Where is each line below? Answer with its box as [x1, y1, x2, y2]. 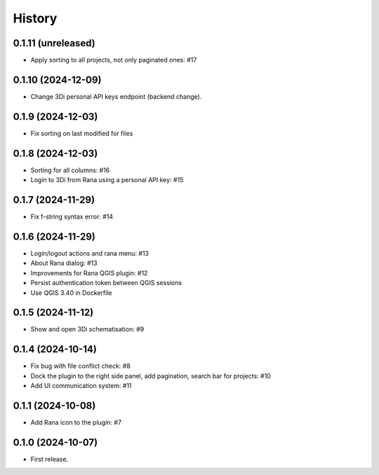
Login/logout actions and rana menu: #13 [30, 249, 149, 257]
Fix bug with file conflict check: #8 [30, 362, 131, 371]
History [13, 11, 58, 26]
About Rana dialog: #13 [30, 259, 98, 268]
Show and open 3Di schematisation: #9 [30, 325, 145, 333]
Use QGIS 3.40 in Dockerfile [30, 288, 112, 297]
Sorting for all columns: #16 [30, 165, 110, 174]
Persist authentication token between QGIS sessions [30, 279, 182, 287]
